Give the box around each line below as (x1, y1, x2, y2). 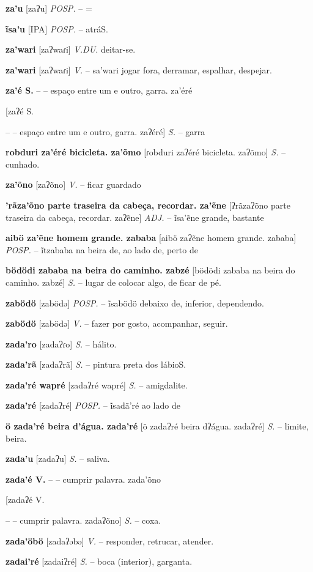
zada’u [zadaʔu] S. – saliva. (6, 452, 110, 465)
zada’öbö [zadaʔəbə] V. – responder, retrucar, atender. (6, 534, 214, 547)
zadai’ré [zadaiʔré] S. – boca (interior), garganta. (6, 555, 193, 568)
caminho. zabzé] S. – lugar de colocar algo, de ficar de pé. (6, 275, 221, 288)
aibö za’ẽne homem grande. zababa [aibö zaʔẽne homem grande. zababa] (6, 231, 296, 244)
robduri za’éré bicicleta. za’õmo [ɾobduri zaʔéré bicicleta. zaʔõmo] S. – (6, 146, 286, 158)
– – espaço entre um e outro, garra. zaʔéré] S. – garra (6, 125, 205, 138)
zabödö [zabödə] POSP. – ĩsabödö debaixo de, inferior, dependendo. (6, 296, 264, 309)
